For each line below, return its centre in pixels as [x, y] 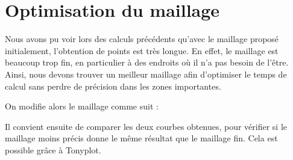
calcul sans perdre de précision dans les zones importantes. [113, 86]
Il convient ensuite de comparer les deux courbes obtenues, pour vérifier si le [146, 126]
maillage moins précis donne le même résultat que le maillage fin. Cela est [141, 138]
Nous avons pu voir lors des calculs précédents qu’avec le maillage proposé [142, 39]
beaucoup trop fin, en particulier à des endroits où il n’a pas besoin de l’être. [147, 62]
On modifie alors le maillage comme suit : [82, 106]
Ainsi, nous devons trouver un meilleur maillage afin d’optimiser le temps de [146, 74]
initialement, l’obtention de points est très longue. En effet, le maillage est [142, 50]
